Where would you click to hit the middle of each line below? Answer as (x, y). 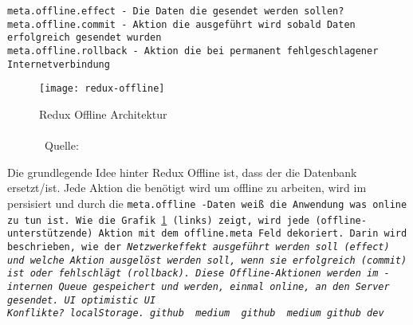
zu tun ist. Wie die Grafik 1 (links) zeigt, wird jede (159, 219)
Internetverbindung (59, 64)
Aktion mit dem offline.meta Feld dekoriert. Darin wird (253, 234)
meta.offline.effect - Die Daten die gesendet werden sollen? (176, 11)
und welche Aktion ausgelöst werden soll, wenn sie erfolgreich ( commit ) (207, 260)
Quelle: (61, 145)
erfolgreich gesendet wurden (85, 38)
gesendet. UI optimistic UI (82, 300)
